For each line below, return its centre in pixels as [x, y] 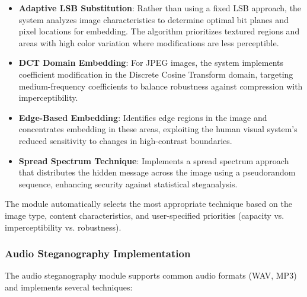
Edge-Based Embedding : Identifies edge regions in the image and [143, 117]
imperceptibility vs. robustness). [63, 227]
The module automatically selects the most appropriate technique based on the [148, 204]
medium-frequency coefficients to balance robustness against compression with [161, 86]
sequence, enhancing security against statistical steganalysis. [128, 183]
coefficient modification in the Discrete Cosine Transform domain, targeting [156, 74]
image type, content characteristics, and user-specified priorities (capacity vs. [145, 215]
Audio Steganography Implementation [98, 253]
